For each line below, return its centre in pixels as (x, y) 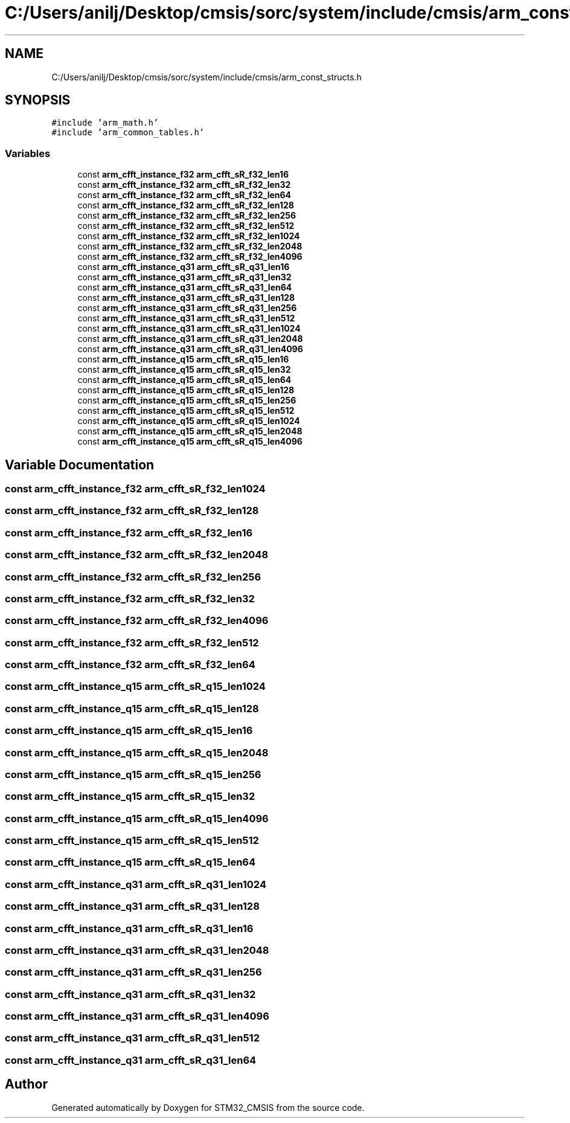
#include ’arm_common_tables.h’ (128, 133)
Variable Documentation (80, 465)
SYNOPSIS (38, 100)
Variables (28, 153)
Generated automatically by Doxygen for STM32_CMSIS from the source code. (208, 1107)
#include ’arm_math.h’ (105, 123)
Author (26, 1084)
